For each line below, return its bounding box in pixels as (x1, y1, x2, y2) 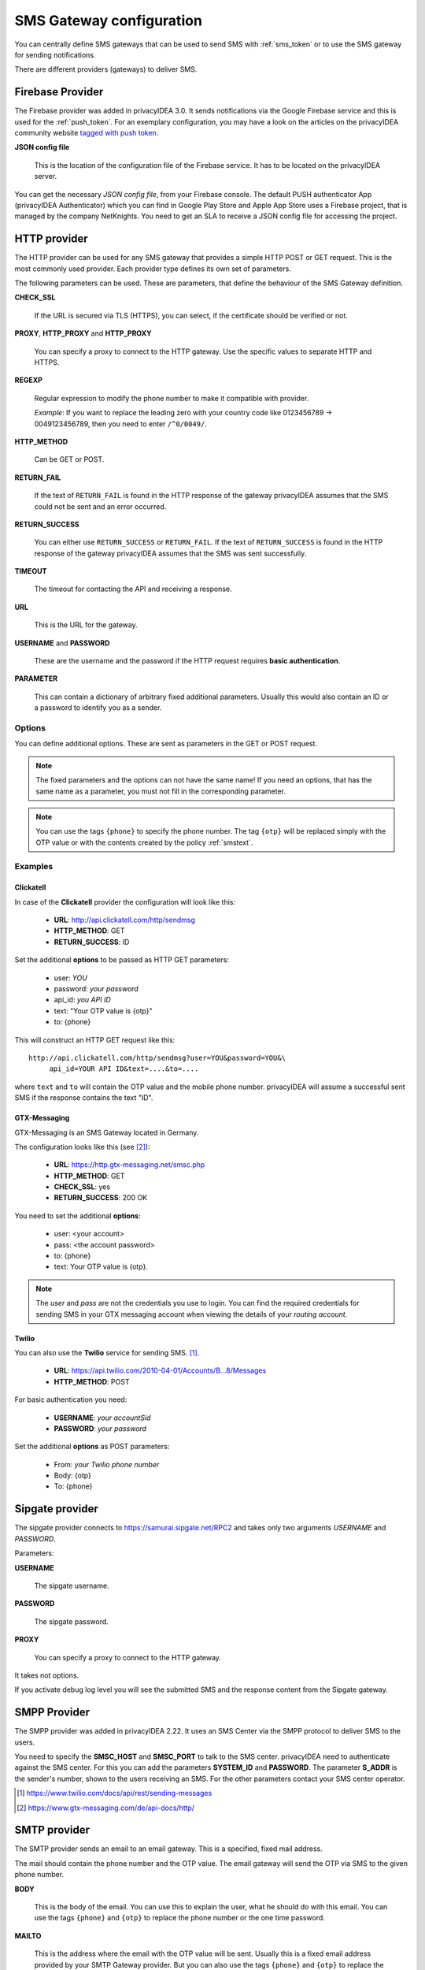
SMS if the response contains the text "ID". (14, 1093, 153, 1102)
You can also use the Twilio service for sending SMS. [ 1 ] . (14, 1347, 200, 1357)
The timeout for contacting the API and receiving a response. (34, 584, 232, 594)
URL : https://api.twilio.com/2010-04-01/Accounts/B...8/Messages (54, 1366, 267, 1375)
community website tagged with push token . (14, 128, 159, 138)
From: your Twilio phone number (54, 1459, 160, 1469)
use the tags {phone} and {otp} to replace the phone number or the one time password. (34, 1913, 326, 1923)
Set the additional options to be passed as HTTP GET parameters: (14, 955, 230, 965)
